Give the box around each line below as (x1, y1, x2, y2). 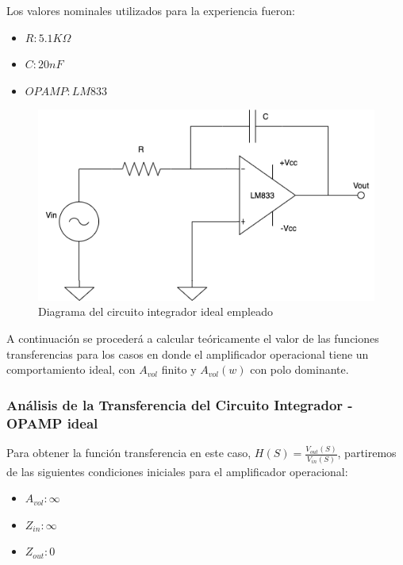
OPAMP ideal (6, 413, 98, 432)
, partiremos (337, 444, 397, 461)
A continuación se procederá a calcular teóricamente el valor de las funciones (6, 330, 379, 347)
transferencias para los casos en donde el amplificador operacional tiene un (6, 345, 369, 362)
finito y (161, 361, 197, 378)
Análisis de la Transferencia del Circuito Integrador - (6, 394, 353, 414)
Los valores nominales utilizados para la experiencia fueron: (6, 2, 295, 18)
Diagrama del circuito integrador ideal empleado (38, 303, 273, 320)
